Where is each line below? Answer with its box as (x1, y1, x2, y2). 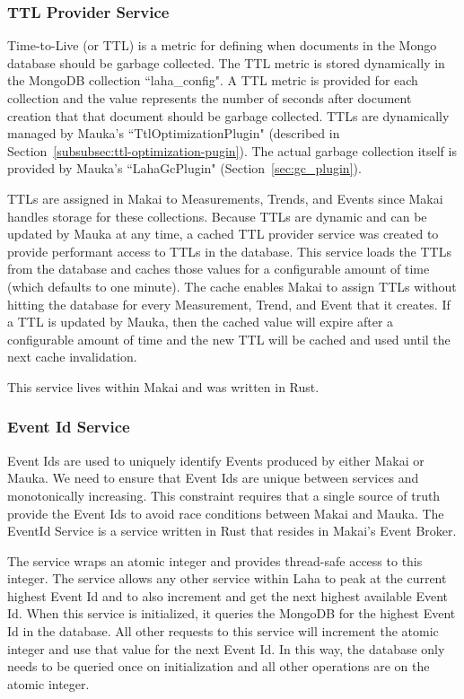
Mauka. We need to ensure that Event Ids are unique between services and (7, 468, 419, 487)
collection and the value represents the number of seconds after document (7, 89, 412, 107)
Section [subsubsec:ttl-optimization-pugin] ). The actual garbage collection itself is (7, 141, 457, 160)
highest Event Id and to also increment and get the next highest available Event (7, 586, 449, 605)
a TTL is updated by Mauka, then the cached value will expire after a (7, 312, 394, 331)
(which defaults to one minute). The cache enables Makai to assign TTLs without (7, 276, 457, 295)
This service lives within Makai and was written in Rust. (7, 377, 320, 396)
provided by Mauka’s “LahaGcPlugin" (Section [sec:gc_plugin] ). (7, 159, 362, 178)
